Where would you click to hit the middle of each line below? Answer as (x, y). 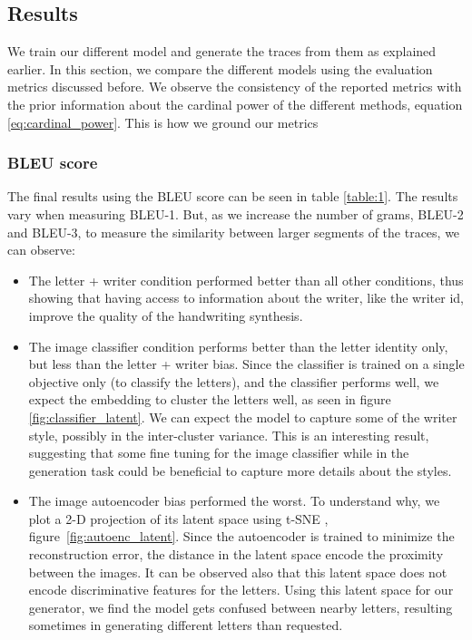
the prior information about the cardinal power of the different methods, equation (235, 104)
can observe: (41, 250)
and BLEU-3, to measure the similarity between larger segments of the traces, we (234, 232)
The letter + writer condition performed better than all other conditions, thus (246, 280)
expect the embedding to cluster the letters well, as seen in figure (210, 399)
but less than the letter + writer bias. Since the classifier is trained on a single (246, 364)
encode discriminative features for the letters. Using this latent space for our (241, 590)
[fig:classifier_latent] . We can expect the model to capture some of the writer (243, 417)
